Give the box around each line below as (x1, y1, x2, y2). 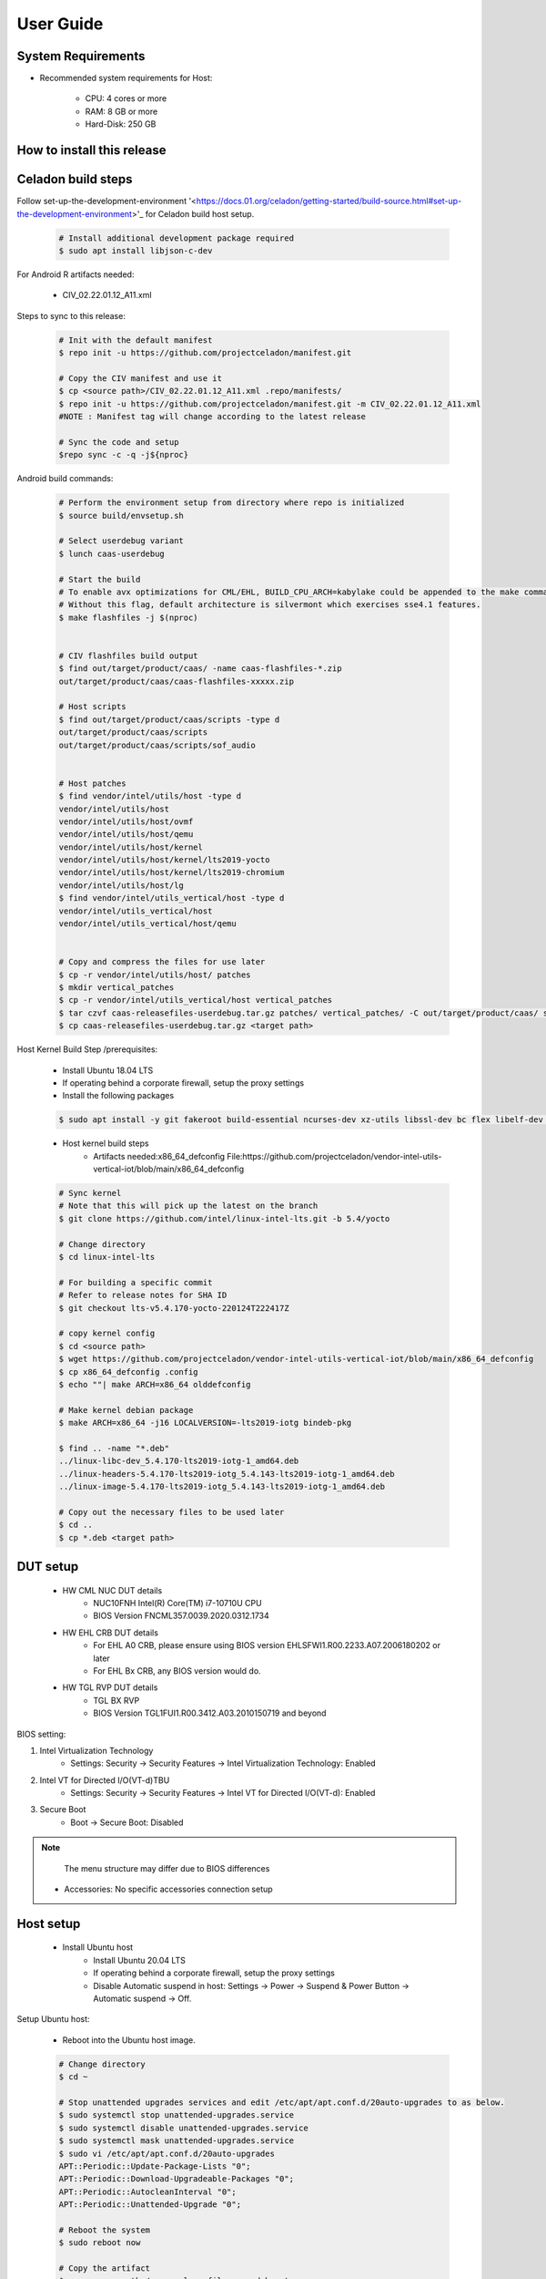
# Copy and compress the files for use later (58, 957, 266, 967)
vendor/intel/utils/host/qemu (58, 830, 194, 840)
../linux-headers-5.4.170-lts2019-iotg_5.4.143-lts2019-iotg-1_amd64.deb (58, 1469, 395, 1479)
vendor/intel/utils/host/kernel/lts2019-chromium (58, 867, 285, 878)
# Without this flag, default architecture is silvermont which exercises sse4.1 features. (58, 600, 481, 610)
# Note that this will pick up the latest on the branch (58, 1201, 318, 1212)
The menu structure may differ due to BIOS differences (64, 1862, 270, 1873)
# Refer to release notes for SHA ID (58, 1290, 227, 1301)
